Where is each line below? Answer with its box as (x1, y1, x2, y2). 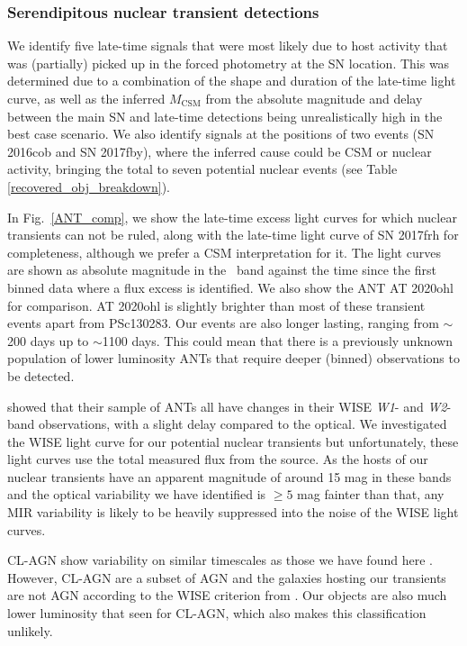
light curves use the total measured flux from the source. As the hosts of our (7, 450, 428, 469)
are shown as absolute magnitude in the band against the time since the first (7, 260, 436, 279)
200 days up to (7, 331, 89, 350)
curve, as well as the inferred (7, 89, 166, 107)
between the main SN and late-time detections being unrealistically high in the (7, 106, 443, 125)
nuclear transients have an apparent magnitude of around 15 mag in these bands (7, 467, 452, 486)
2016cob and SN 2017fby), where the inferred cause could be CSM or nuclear (7, 141, 432, 160)
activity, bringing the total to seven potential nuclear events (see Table (7, 159, 398, 178)
